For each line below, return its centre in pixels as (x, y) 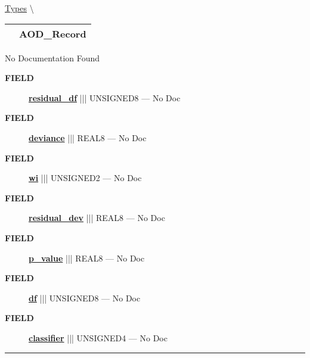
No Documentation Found (52, 57)
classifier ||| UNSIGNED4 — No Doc (98, 337)
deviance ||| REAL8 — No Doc (88, 137)
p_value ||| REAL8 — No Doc (87, 258)
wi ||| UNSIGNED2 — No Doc (85, 178)
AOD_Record (53, 33)
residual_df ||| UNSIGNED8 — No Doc (105, 97)
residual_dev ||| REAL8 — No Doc (97, 218)
